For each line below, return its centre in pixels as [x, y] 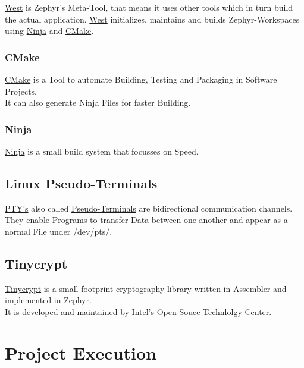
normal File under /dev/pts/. [59, 231]
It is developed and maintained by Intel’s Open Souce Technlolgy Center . [138, 311]
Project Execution [81, 352]
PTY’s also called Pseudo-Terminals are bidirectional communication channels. [149, 208]
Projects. [21, 91]
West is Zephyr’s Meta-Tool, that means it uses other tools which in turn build [149, 7]
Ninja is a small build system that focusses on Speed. [102, 151]
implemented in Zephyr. [48, 300]
